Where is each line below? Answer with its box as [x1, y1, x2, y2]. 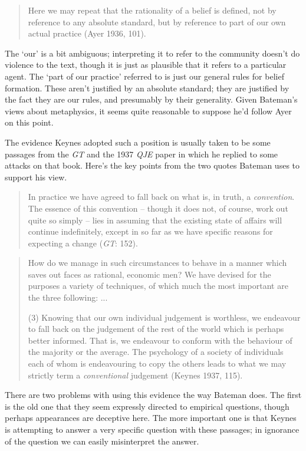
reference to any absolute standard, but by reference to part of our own [28, 15, 286, 28]
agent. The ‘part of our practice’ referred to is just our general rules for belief [5, 70, 284, 82]
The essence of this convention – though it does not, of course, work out [28, 202, 288, 214]
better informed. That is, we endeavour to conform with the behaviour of [28, 334, 292, 346]
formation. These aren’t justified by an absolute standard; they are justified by [5, 81, 289, 94]
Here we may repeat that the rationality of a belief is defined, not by [28, 4, 277, 16]
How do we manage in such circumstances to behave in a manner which [28, 256, 287, 269]
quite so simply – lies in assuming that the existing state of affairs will [28, 213, 282, 226]
